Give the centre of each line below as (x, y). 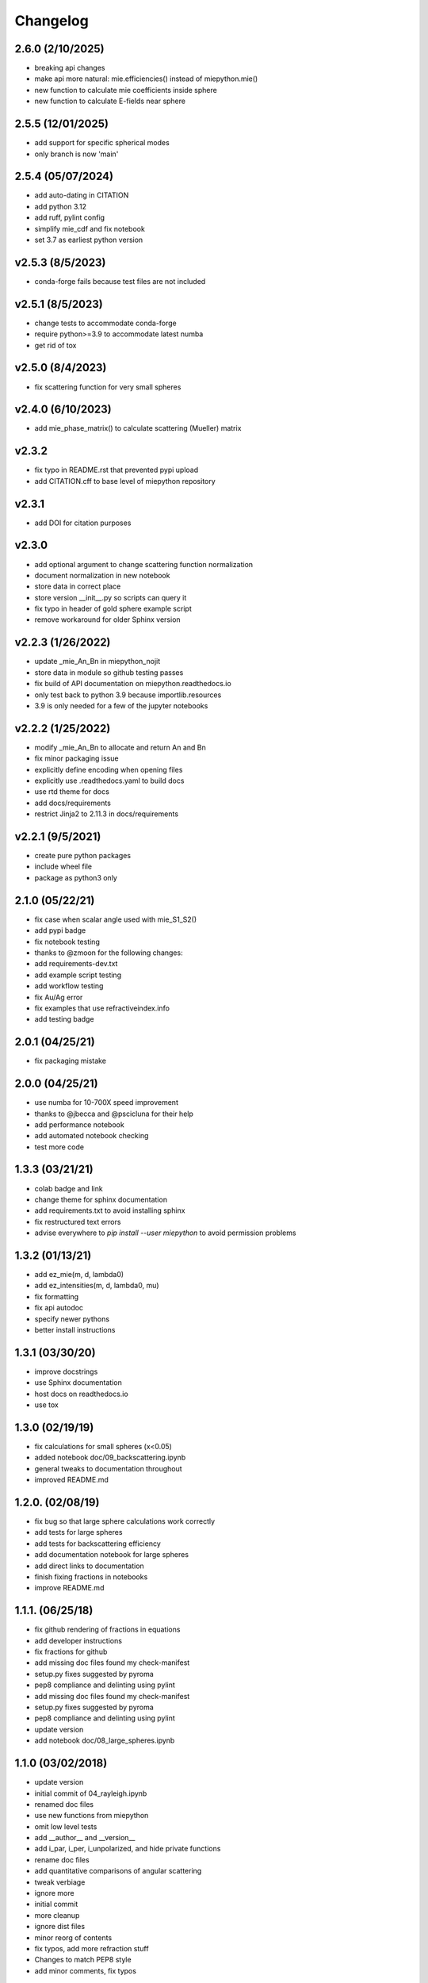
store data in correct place (78, 586)
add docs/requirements (73, 803)
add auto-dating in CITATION (82, 195)
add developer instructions (78, 1640)
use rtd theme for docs (72, 792)
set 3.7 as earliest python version (89, 240)
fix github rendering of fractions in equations (107, 1629)
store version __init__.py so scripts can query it (111, 597)
